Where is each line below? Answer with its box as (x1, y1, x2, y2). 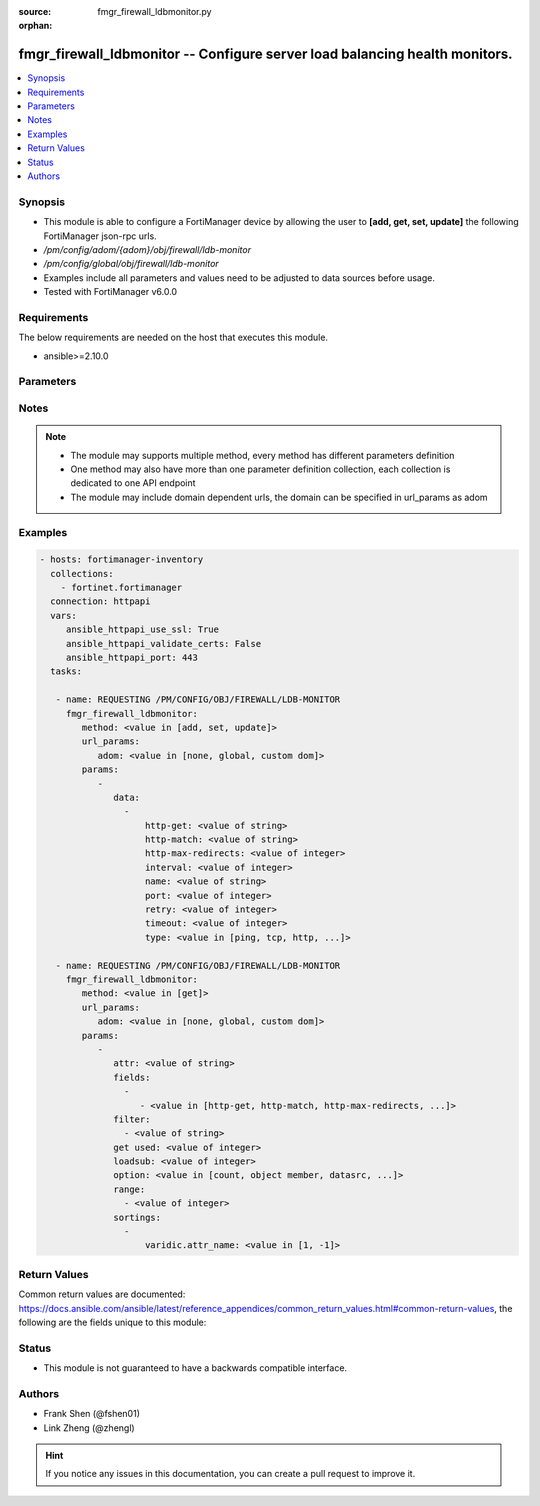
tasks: (50, 666, 83, 677)
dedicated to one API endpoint (70, 477, 196, 489)
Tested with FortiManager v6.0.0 (43, 286, 178, 298)
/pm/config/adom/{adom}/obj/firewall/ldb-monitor (43, 243, 252, 255)
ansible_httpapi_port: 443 (65, 652, 199, 664)
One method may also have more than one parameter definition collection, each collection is (70, 463, 451, 475)
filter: (113, 1113, 151, 1125)
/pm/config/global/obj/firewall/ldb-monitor (43, 258, 219, 270)
